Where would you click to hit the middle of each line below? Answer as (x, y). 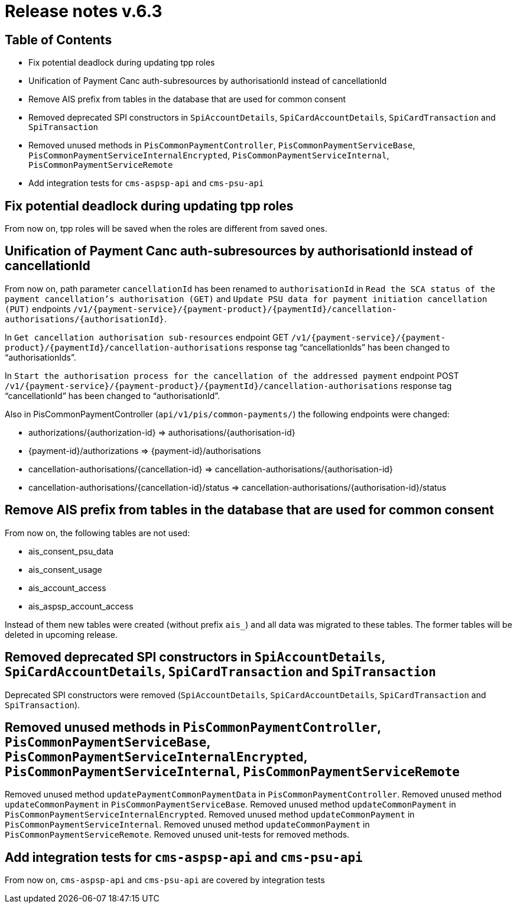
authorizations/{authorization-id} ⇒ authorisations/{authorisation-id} (162, 432)
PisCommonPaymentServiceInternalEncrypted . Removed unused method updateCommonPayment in (210, 815)
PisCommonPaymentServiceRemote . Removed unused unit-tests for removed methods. (177, 835)
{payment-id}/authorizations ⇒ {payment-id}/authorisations (145, 450)
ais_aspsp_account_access (81, 606)
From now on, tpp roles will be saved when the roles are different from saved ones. (166, 229)
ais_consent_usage (65, 569)
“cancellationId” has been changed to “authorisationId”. (113, 395)
